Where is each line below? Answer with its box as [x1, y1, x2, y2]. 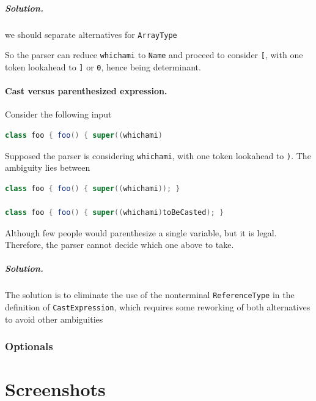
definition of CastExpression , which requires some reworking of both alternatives [5, 300, 310, 313]
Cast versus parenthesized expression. [5, 84, 167, 97]
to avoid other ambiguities [5, 312, 103, 325]
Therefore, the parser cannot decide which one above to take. [5, 238, 234, 251]
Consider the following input [5, 108, 112, 121]
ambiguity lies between [5, 161, 90, 174]
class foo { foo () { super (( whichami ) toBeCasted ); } [5, 208, 224, 217]
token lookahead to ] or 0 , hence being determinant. [5, 60, 201, 73]
